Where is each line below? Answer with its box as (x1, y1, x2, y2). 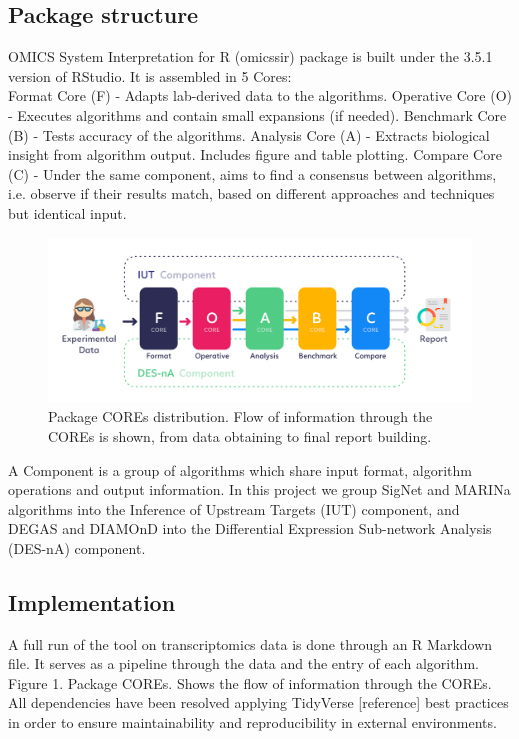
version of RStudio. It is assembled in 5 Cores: (8, 65, 292, 86)
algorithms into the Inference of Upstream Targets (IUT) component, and (8, 498, 460, 519)
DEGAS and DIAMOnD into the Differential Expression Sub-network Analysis (8, 518, 492, 539)
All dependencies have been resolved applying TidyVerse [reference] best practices (8, 692, 509, 713)
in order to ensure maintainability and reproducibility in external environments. (8, 712, 497, 733)
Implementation (8, 586, 176, 617)
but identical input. (8, 202, 127, 223)
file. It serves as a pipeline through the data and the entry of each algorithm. (8, 653, 479, 674)
